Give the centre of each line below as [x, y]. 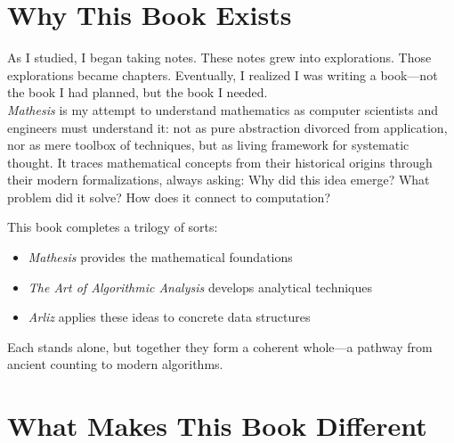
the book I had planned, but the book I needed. [138, 92]
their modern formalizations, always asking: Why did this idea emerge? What [219, 180]
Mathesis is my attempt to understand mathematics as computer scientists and [223, 109]
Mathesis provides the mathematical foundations [160, 257]
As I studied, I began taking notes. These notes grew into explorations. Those [219, 57]
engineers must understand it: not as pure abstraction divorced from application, [227, 127]
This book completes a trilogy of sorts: [113, 227]
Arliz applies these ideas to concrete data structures [169, 317]
